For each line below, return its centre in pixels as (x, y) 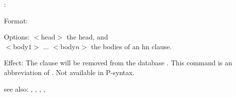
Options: (17, 37)
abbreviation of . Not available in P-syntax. (69, 72)
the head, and (87, 37)
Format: (16, 20)
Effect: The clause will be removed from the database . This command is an (118, 63)
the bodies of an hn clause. (132, 46)
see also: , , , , (25, 88)
